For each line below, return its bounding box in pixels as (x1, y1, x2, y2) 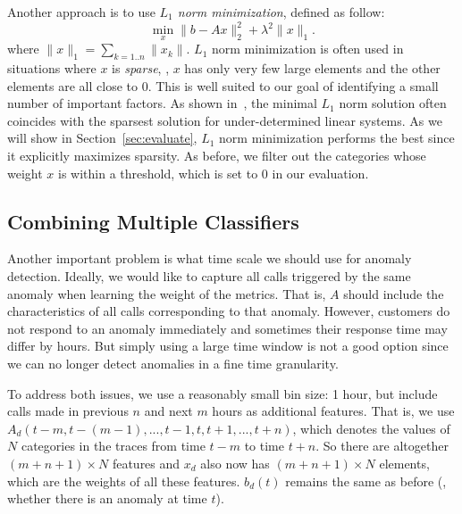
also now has (200, 454, 270, 472)
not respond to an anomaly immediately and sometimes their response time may (7, 319, 448, 337)
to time (244, 436, 285, 455)
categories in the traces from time (21, 436, 206, 455)
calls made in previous (7, 402, 129, 420)
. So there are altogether (315, 436, 449, 455)
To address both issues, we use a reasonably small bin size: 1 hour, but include (7, 384, 438, 402)
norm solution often (339, 94, 447, 112)
